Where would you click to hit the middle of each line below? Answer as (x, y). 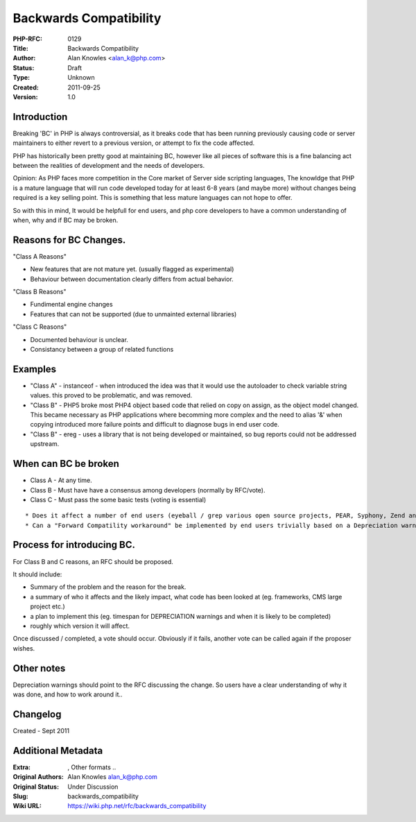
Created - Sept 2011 (41, 730)
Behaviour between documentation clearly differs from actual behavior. (132, 279)
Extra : (22, 767)
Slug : (21, 796)
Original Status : (36, 787)
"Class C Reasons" (40, 327)
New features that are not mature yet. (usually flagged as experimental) (132, 269)
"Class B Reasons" (40, 292)
